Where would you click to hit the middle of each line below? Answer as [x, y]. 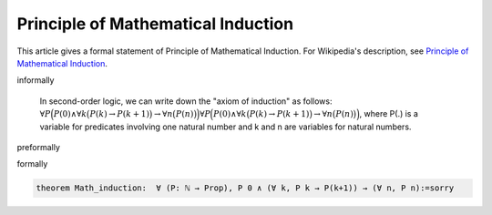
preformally [39, 147]
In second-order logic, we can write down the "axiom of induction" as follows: [186, 101]
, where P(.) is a [389, 114]
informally [36, 80]
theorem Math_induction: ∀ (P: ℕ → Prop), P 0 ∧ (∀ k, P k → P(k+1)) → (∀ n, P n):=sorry [245, 188]
